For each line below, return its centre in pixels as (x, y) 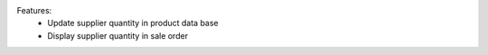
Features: (34, 10)
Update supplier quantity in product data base (133, 23)
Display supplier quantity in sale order (118, 35)
